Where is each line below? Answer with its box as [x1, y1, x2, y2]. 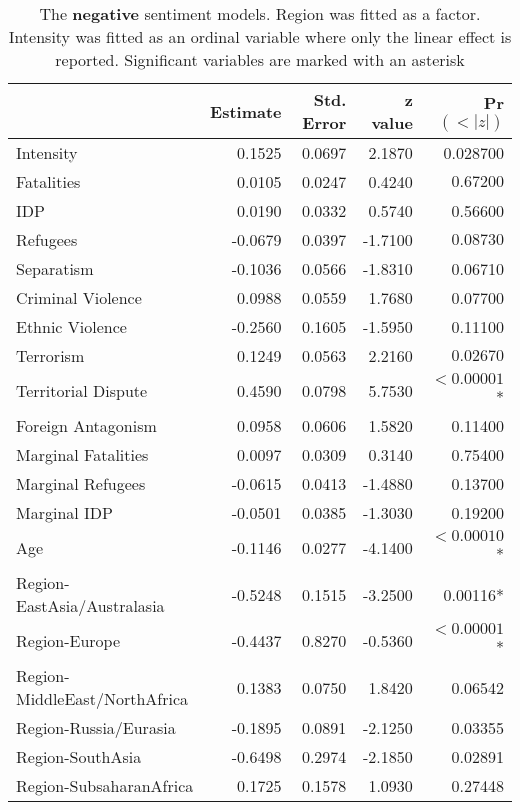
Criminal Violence [16, 286, 142, 309]
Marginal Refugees [16, 472, 146, 495]
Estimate [210, 99, 282, 123]
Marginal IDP [16, 501, 113, 524]
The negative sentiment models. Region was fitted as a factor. [39, 2, 481, 25]
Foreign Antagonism [16, 414, 157, 437]
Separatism [16, 257, 94, 280]
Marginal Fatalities [16, 443, 149, 466]
